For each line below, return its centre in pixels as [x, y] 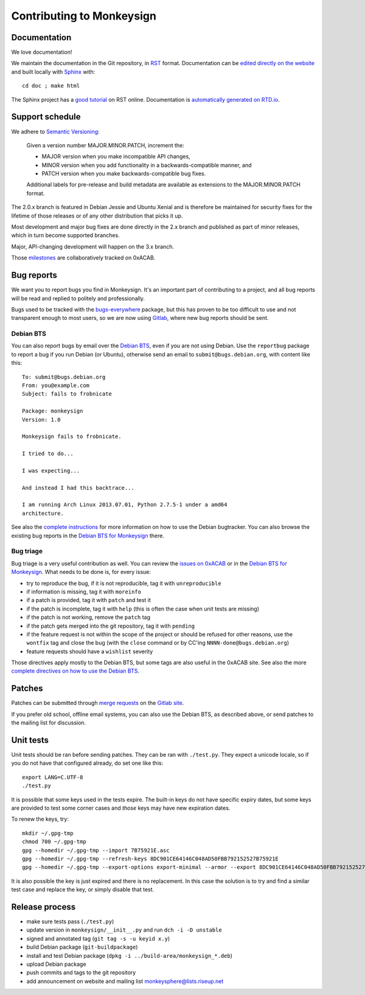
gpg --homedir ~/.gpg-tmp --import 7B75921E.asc [96, 850]
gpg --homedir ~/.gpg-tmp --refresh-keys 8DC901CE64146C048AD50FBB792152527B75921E [151, 859]
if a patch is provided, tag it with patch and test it [89, 600]
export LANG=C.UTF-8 [53, 777]
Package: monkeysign [53, 411]
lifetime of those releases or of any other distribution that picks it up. [97, 216]
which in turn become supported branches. [65, 235]
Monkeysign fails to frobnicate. [72, 437]
